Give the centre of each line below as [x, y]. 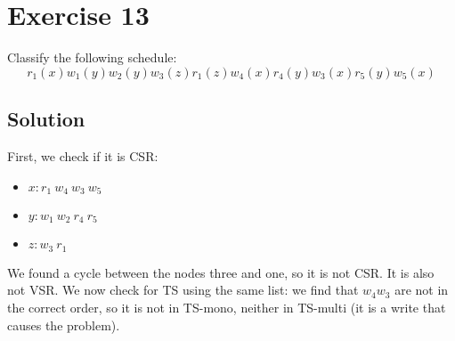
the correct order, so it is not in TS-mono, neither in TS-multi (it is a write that [227, 308]
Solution [46, 119]
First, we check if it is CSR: [83, 155]
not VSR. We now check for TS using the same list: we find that [183, 290]
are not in [422, 290]
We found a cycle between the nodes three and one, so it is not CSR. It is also [221, 272]
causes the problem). [64, 325]
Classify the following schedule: [92, 57]
